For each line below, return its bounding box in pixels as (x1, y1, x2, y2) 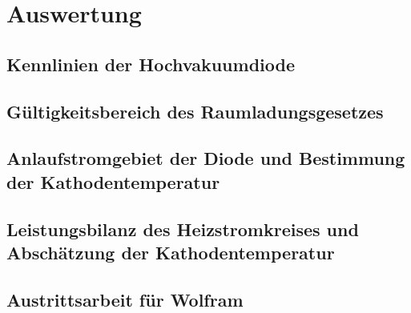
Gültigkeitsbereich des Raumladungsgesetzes (6, 98, 384, 123)
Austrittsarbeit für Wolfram (6, 287, 244, 311)
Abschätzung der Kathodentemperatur (6, 239, 335, 264)
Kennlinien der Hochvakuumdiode (6, 51, 296, 76)
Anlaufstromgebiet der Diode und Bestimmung (6, 146, 405, 171)
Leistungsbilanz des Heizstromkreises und (6, 216, 359, 241)
